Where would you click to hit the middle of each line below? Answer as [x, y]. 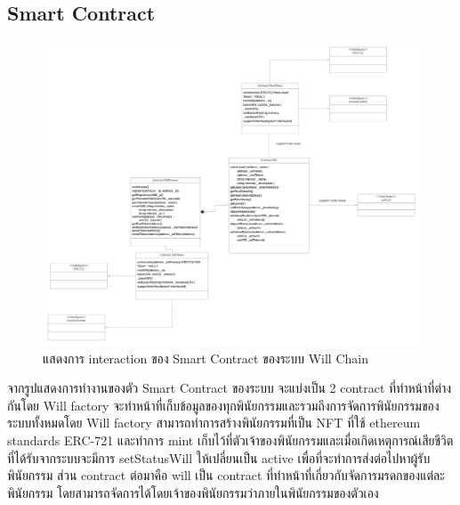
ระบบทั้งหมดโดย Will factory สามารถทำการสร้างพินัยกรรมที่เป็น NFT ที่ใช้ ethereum [214, 423]
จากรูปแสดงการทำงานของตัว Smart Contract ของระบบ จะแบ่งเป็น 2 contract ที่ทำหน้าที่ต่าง [230, 388]
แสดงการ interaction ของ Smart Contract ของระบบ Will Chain [206, 358]
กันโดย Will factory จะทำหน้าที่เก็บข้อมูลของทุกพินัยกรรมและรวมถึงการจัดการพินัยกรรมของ [223, 405]
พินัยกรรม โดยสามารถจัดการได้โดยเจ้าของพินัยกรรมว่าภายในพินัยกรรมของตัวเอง [193, 492]
